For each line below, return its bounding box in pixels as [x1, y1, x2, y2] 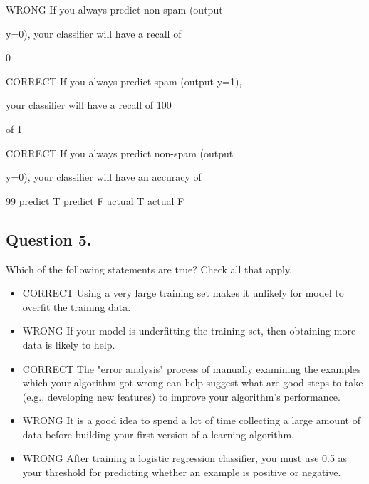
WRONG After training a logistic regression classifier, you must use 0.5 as [22, 451, 348, 465]
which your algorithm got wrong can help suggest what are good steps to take [22, 375, 363, 390]
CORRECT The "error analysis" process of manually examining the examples [22, 361, 361, 376]
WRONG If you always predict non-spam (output [6, 2, 223, 16]
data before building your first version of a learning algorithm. [22, 426, 294, 441]
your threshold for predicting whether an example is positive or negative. [22, 465, 341, 480]
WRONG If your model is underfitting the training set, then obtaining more [22, 323, 356, 338]
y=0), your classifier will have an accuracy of [6, 169, 202, 184]
